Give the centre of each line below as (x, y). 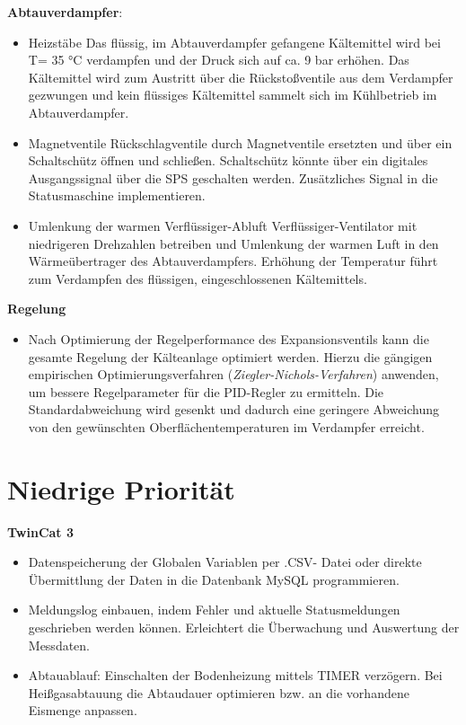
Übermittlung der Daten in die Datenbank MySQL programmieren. (214, 579)
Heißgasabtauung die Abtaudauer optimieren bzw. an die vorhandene (219, 692)
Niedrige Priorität (121, 488)
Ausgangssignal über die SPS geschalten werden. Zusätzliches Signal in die (233, 177)
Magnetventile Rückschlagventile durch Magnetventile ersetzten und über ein (240, 142)
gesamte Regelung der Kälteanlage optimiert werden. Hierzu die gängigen (230, 356)
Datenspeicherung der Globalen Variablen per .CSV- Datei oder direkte (225, 562)
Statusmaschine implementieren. (117, 195)
